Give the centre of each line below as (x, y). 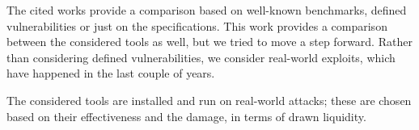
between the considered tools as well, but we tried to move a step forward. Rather (209, 42)
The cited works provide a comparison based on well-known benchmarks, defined (207, 10)
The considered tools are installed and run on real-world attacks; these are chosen (209, 100)
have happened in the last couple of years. (111, 73)
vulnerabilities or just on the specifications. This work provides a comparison (197, 25)
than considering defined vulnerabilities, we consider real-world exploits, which (201, 57)
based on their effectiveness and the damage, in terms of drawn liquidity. (186, 116)
